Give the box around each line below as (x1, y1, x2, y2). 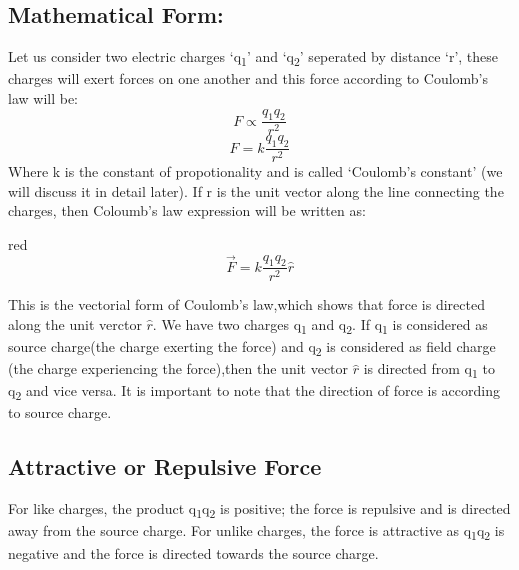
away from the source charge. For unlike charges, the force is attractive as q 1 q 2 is (8, 520, 505, 544)
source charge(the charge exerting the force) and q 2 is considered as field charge (8, 336, 496, 359)
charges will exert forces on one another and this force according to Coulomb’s (8, 68, 489, 89)
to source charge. (8, 402, 112, 423)
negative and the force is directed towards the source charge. (8, 542, 379, 563)
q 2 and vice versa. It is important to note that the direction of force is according (8, 380, 500, 404)
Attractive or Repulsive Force (8, 451, 322, 482)
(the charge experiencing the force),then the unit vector (8, 358, 349, 379)
